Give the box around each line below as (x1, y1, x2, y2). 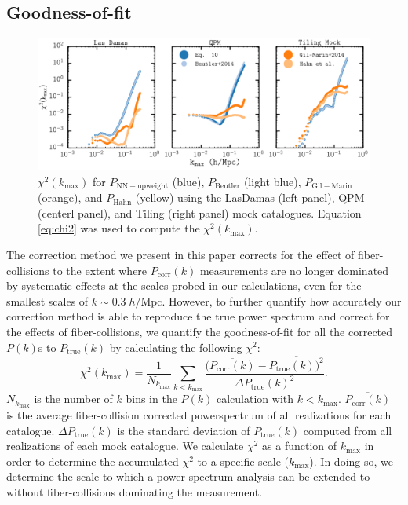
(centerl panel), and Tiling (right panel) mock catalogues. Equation (38, 204, 362, 221)
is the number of (34, 390, 113, 407)
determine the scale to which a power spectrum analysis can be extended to (6, 468, 370, 485)
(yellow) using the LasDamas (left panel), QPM (135, 189, 365, 206)
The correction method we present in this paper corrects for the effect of (6, 246, 355, 262)
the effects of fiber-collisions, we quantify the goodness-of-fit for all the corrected (6, 323, 393, 339)
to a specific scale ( (197, 452, 290, 469)
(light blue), (243, 173, 301, 189)
